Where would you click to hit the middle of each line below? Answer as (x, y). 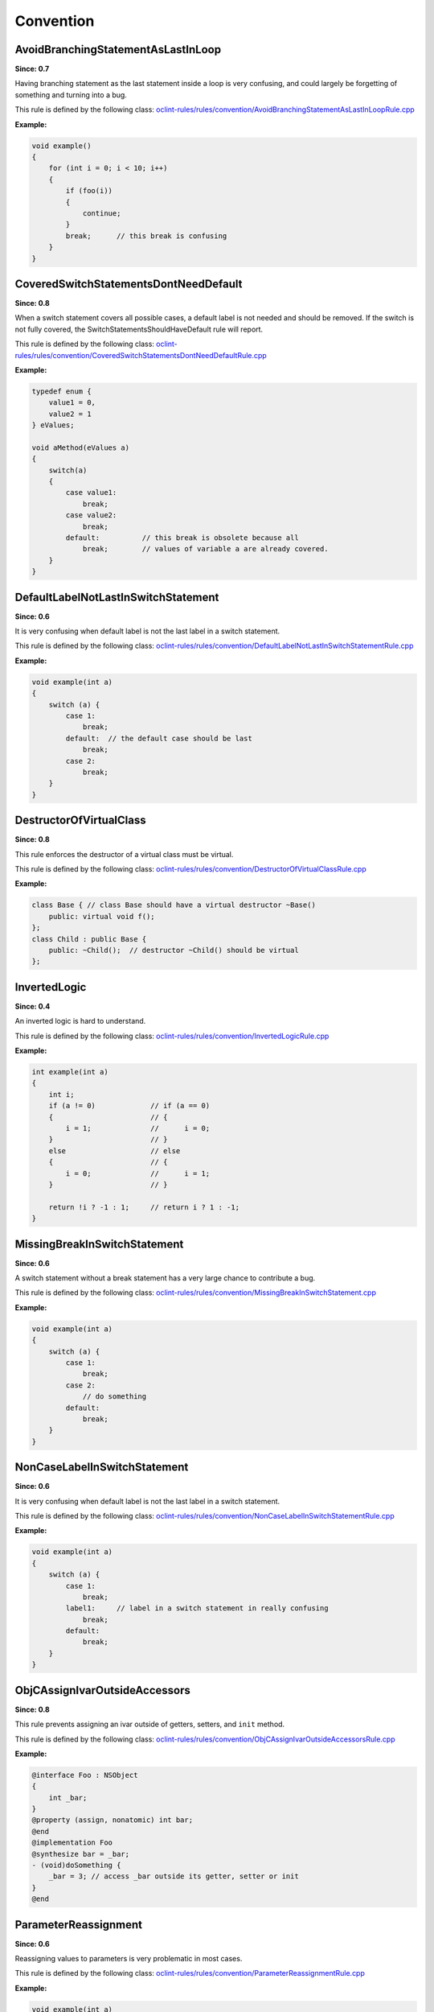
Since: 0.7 (32, 69)
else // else (115, 1150)
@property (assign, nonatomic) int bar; (112, 1820)
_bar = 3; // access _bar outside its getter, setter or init (174, 1876)
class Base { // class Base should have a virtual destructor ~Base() (174, 905)
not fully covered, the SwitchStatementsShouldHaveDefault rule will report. (139, 329)
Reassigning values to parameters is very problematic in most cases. (129, 1959)
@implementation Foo (72, 1843)
